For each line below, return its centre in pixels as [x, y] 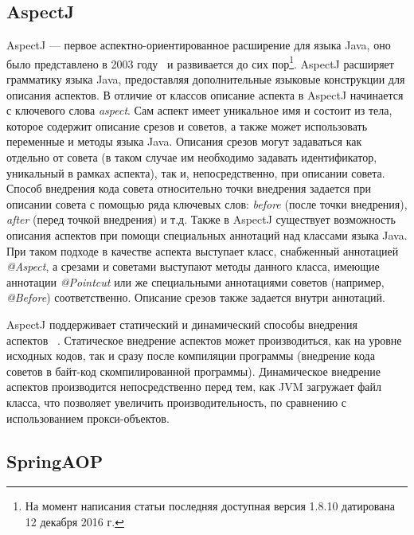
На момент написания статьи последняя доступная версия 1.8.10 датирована [210, 506]
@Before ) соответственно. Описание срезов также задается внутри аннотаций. [196, 297]
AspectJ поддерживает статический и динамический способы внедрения [182, 324]
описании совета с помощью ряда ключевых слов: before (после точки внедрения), [207, 203]
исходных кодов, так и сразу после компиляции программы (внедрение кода [191, 355]
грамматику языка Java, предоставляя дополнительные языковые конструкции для [206, 79]
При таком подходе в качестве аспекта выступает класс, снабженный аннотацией [203, 250]
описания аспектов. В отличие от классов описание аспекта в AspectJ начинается [205, 94]
